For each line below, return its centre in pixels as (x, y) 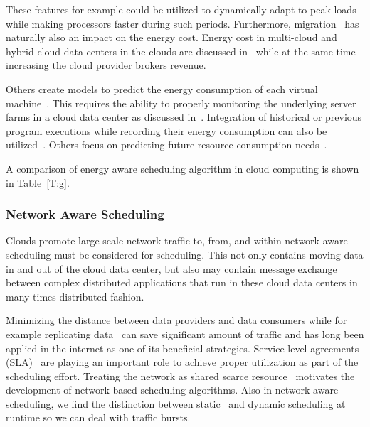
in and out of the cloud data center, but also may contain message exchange (171, 268)
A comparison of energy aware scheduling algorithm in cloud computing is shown (183, 168)
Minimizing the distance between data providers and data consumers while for (176, 320)
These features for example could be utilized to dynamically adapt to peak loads (181, 9)
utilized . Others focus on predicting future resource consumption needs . (166, 145)
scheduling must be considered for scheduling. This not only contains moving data (185, 254)
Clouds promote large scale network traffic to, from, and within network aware (177, 240)
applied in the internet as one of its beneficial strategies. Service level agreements (183, 348)
